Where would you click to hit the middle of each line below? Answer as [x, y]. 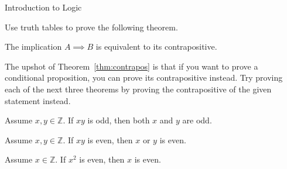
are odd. [197, 120]
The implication [33, 46]
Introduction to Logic [43, 7]
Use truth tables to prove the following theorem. [91, 27]
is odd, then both [119, 120]
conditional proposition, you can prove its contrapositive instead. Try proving [144, 77]
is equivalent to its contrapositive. [156, 46]
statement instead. [38, 100]
